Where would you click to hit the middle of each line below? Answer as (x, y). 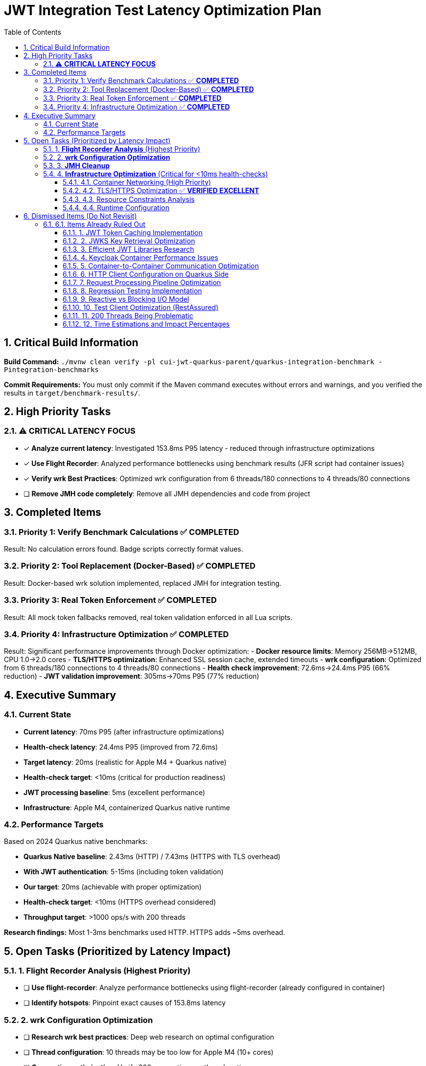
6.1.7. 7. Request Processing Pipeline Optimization (142, 282)
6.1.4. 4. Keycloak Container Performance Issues (141, 257)
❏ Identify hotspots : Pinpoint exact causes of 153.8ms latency (125, 1003)
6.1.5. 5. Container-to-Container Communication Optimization (161, 266)
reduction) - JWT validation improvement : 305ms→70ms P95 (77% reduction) (132, 676)
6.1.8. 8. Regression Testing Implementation (132, 290)
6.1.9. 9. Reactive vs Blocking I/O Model (126, 299)
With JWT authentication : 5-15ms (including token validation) (124, 872)
